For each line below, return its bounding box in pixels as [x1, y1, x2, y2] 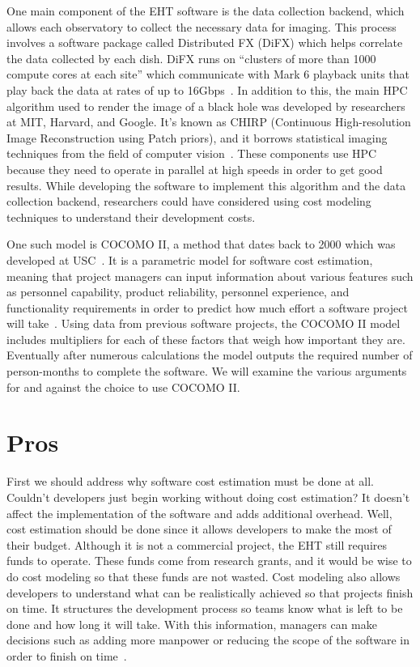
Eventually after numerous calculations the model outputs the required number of [6, 346, 413, 363]
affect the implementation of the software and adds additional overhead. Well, [6, 504, 392, 521]
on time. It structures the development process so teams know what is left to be [6, 600, 403, 617]
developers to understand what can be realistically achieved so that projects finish [6, 584, 414, 601]
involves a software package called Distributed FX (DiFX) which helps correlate [6, 34, 403, 51]
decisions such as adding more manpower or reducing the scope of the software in [6, 631, 410, 648]
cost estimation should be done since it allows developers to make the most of [6, 520, 392, 537]
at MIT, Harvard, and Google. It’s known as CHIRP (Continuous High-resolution [6, 113, 411, 130]
